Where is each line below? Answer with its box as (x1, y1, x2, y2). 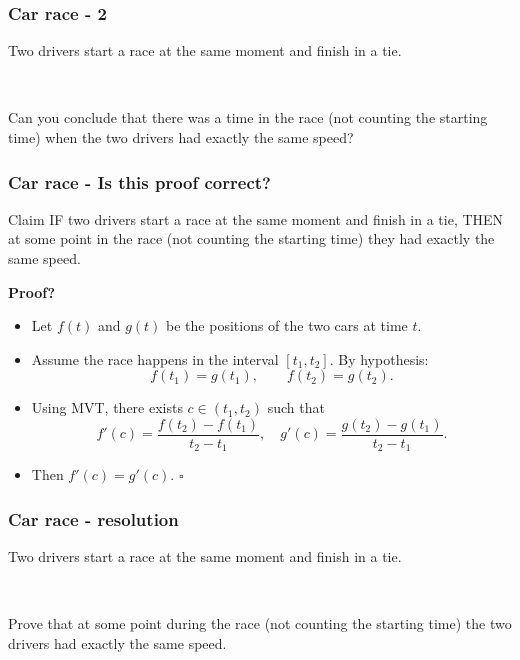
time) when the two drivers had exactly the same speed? (8, 127, 354, 147)
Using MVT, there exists (31, 397, 183, 418)
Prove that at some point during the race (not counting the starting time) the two (8, 613, 512, 634)
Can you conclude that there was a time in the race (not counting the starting (8, 107, 488, 128)
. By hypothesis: (329, 348, 429, 369)
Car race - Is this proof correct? (8, 169, 271, 194)
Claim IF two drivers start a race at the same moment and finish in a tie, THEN (8, 208, 504, 229)
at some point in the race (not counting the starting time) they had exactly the (8, 228, 495, 249)
